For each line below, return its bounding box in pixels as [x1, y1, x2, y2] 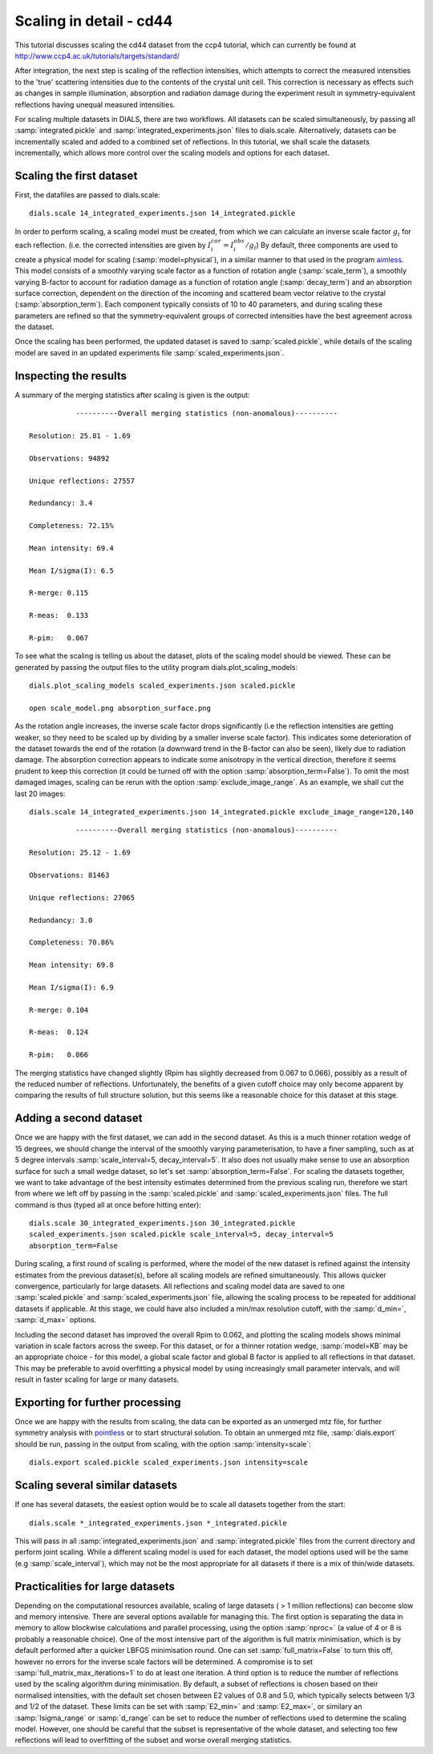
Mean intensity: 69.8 [29, 960, 114, 970]
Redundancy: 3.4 [29, 498, 93, 508]
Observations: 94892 [29, 453, 110, 463]
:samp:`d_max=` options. [14, 1315, 97, 1325]
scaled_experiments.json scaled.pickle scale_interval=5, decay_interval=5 [29, 1230, 334, 1239]
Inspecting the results [14, 369, 127, 383]
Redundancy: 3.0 [29, 916, 93, 924]
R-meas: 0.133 [29, 611, 89, 620]
